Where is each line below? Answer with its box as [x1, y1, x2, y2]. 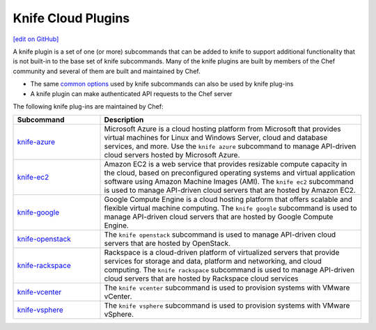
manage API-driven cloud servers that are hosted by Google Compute [104, 212, 334, 222]
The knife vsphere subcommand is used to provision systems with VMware [104, 301, 350, 311]
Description [104, 115, 144, 125]
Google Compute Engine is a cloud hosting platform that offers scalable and [104, 195, 353, 205]
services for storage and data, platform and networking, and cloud [104, 256, 322, 266]
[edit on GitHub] [13, 35, 59, 43]
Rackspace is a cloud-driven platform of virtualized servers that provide [104, 248, 340, 258]
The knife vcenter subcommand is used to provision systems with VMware [104, 283, 350, 292]
